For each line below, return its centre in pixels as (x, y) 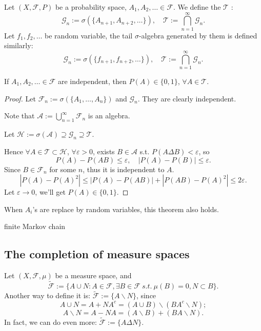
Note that (19, 116)
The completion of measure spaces (97, 254)
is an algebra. (109, 116)
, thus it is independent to (124, 169)
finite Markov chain (35, 226)
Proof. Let (20, 98)
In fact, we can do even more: (51, 322)
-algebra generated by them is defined (198, 35)
